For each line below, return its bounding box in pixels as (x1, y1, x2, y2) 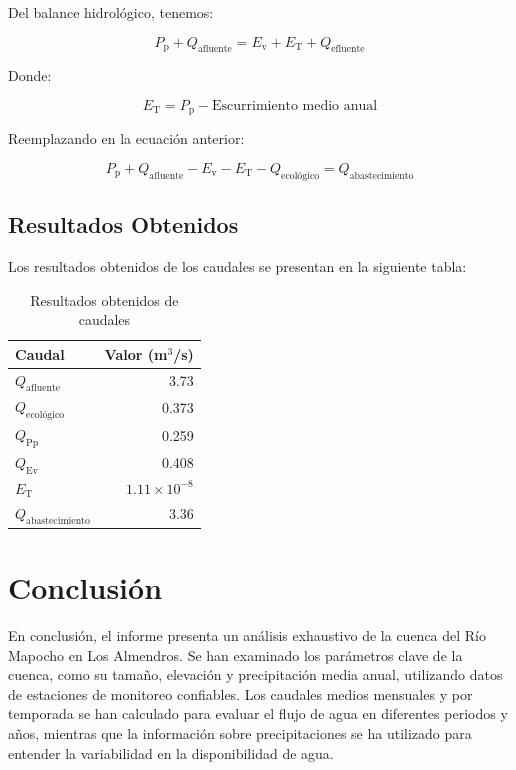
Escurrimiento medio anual (211, 98, 378, 113)
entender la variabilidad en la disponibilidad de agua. (8, 742, 334, 763)
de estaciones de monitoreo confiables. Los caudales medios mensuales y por (8, 683, 473, 704)
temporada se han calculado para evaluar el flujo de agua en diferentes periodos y (8, 703, 508, 724)
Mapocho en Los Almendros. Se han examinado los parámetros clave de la (8, 644, 463, 665)
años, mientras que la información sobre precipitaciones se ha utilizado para (8, 723, 472, 744)
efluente (331, 44, 365, 55)
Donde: (8, 65, 52, 86)
